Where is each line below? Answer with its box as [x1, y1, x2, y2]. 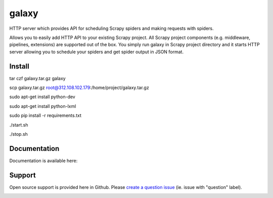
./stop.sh [9, 131, 28, 137]
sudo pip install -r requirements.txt [9, 112, 82, 118]
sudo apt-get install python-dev [9, 94, 75, 100]
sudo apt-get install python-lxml [9, 103, 76, 109]
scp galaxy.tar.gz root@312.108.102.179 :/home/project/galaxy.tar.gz [9, 85, 149, 91]
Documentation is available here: [9, 157, 78, 164]
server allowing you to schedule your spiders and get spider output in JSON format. [9, 49, 184, 55]
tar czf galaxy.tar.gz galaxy [9, 75, 66, 81]
